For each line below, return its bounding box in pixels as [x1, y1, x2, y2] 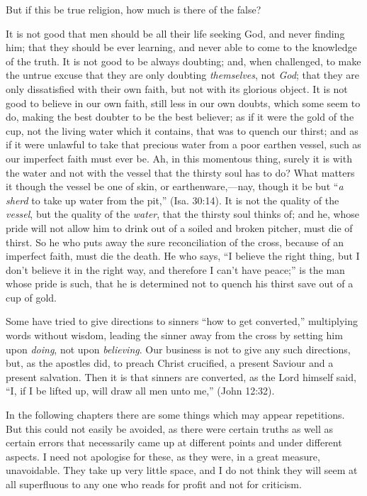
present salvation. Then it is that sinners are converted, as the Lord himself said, [6, 369, 356, 384]
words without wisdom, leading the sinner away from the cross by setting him [6, 328, 343, 343]
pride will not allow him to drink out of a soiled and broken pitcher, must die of [6, 220, 353, 235]
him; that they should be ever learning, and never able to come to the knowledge [6, 40, 357, 55]
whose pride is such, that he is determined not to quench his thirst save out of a [6, 276, 354, 291]
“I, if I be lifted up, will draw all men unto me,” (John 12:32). [6, 383, 275, 398]
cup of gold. [6, 290, 57, 304]
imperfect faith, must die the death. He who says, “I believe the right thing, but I [6, 248, 360, 263]
